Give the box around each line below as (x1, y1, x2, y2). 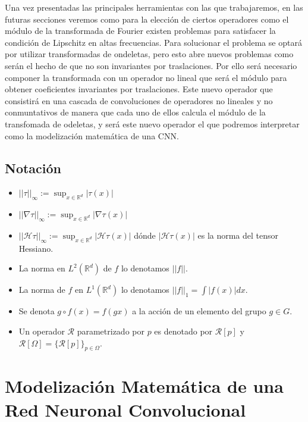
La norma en (18, 262, 65, 274)
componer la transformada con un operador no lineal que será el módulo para (5, 71, 287, 83)
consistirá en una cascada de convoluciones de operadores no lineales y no (5, 94, 273, 107)
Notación (5, 158, 62, 177)
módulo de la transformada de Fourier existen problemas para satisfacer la (5, 24, 276, 37)
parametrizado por (77, 324, 144, 337)
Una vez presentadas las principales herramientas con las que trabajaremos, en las (5, 1, 303, 13)
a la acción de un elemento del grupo (132, 305, 266, 317)
